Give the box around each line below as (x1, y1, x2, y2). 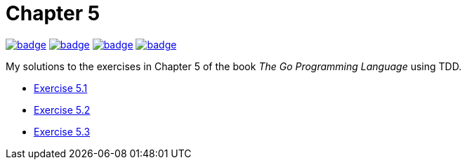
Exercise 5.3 (34, 125, 91, 138)
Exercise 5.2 (34, 103, 91, 116)
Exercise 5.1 (34, 81, 88, 94)
